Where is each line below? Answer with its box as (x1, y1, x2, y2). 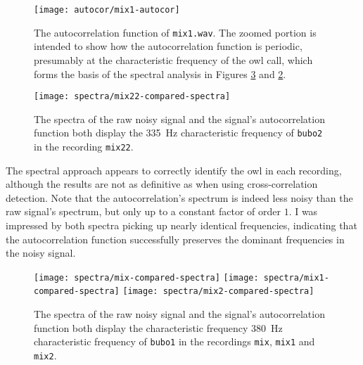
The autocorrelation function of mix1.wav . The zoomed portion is (34, 25, 317, 39)
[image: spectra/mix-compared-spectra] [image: (34, 272, 259, 283)
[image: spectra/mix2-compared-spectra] (122, 286, 314, 297)
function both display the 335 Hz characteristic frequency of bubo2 (34, 125, 323, 140)
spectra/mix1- (263, 272, 329, 283)
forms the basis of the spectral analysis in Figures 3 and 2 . (34, 66, 286, 81)
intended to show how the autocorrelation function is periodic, (34, 39, 302, 53)
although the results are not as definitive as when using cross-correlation (6, 177, 318, 191)
